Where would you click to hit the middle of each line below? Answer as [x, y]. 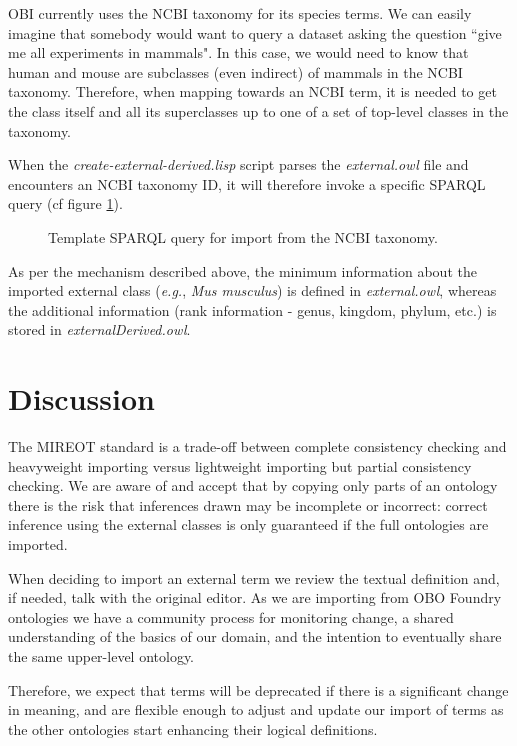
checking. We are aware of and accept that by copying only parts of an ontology [253, 485]
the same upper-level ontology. [101, 655]
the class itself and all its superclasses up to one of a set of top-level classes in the [258, 110]
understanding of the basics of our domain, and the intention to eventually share [255, 636]
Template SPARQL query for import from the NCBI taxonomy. [243, 236]
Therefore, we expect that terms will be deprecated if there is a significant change [258, 689]
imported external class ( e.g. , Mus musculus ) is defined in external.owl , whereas [252, 290]
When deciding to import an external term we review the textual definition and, [254, 577]
